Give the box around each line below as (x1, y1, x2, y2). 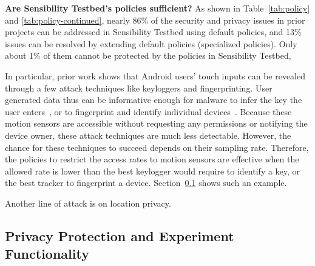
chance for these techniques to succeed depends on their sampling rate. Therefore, (5, 141, 309, 153)
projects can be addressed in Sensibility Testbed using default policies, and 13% (5, 25, 302, 38)
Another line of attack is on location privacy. (5, 196, 171, 209)
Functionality (5, 244, 89, 263)
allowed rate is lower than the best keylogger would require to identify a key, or (5, 164, 300, 177)
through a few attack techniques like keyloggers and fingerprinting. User (5, 81, 273, 94)
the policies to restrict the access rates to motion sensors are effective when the (5, 153, 299, 165)
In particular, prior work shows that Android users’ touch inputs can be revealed (5, 69, 306, 82)
